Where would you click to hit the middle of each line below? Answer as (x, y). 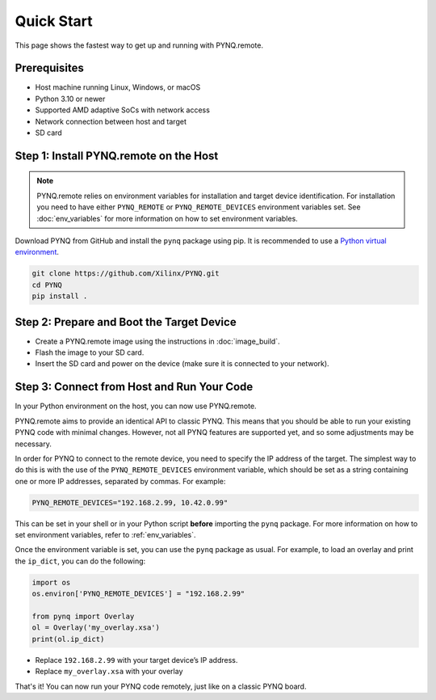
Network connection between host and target (111, 121)
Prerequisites (49, 68)
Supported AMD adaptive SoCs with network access (122, 110)
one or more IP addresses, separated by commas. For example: (120, 481)
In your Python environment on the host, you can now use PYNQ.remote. (136, 406)
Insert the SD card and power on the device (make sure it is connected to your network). (182, 364)
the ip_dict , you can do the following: (80, 561)
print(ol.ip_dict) (68, 639)
